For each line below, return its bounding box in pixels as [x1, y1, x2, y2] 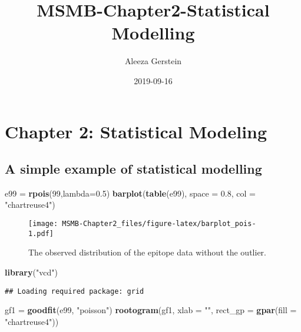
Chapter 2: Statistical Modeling [5, 119, 267, 143]
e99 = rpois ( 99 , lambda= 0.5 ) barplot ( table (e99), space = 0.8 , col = [5, 187, 256, 199]
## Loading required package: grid [5, 287, 144, 296]
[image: [28, 220, 58, 228]
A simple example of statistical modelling [5, 160, 262, 178]
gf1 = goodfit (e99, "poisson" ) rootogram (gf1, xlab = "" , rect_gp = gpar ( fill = [5, 304, 297, 316]
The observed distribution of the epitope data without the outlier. [28, 246, 266, 258]
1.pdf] [28, 229, 54, 238]
